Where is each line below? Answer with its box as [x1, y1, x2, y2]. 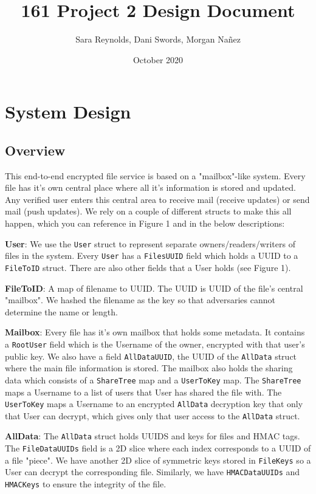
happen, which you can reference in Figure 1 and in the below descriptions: [5, 217, 285, 230]
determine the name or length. [5, 305, 118, 318]
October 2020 [132, 53, 184, 66]
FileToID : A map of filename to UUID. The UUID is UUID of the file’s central [5, 281, 303, 294]
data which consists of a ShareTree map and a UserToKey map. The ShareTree [5, 373, 301, 386]
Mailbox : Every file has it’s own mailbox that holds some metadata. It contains [5, 326, 305, 338]
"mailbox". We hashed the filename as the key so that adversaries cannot [5, 293, 275, 306]
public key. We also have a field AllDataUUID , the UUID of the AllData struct [5, 349, 297, 362]
